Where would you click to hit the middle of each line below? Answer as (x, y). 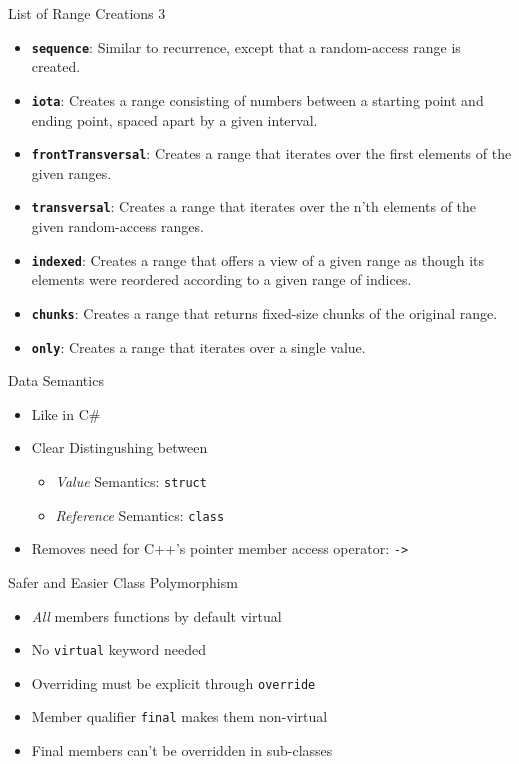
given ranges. (71, 172)
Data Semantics (56, 380)
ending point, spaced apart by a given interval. (174, 119)
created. (56, 66)
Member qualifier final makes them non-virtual (179, 716)
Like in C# (66, 413)
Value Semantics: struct (131, 480)
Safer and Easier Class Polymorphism (123, 581)
